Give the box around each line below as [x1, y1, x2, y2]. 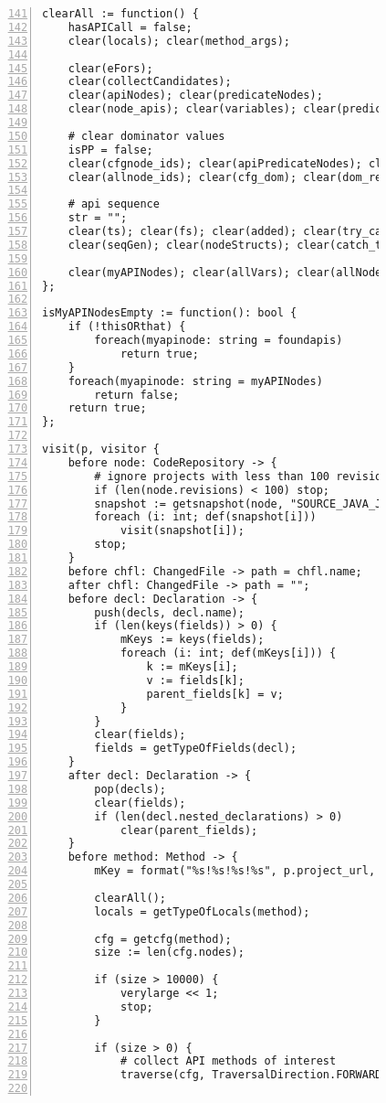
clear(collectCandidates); [68, 75, 232, 89]
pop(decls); [94, 782, 167, 796]
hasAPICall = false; [68, 20, 193, 34]
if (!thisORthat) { [68, 320, 186, 334]
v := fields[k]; [146, 673, 245, 687]
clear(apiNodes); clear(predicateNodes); [68, 89, 323, 102]
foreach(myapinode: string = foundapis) [94, 334, 343, 347]
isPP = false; [68, 143, 153, 156]
